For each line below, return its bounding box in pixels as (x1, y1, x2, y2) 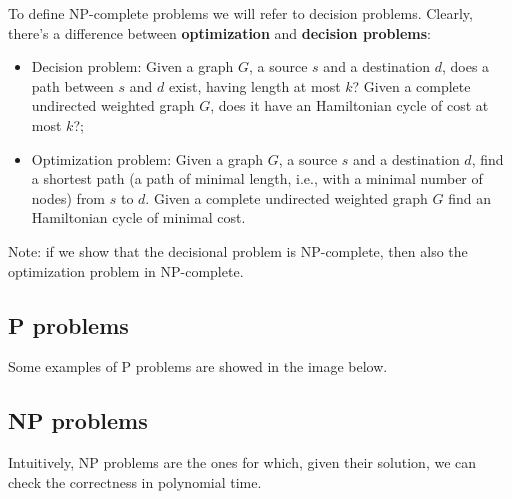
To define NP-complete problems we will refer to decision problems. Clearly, (8, 3, 473, 23)
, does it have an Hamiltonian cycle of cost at (210, 95, 489, 116)
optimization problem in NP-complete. (8, 260, 244, 281)
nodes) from (31, 187, 106, 208)
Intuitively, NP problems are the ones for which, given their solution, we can (8, 452, 477, 473)
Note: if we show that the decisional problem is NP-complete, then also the (8, 240, 468, 261)
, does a (441, 56, 490, 77)
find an (448, 187, 491, 208)
